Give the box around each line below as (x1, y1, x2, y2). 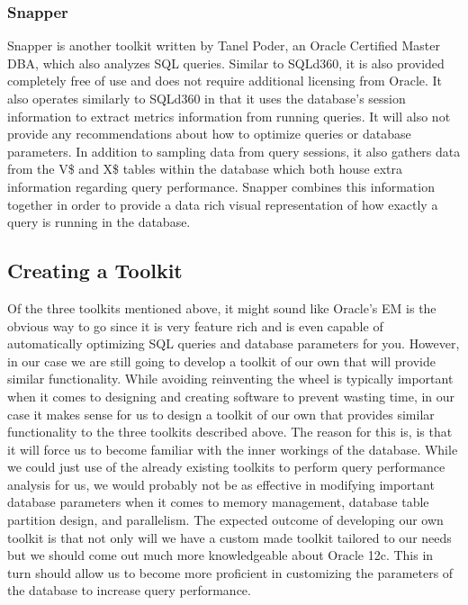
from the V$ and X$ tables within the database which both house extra (7, 159, 402, 178)
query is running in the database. (7, 212, 191, 231)
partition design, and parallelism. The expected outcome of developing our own (7, 510, 444, 529)
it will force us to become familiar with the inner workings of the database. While (7, 439, 458, 458)
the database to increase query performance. (7, 581, 251, 600)
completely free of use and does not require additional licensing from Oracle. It (7, 71, 443, 90)
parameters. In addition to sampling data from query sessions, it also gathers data (7, 141, 461, 160)
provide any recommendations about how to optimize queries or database (7, 124, 411, 143)
